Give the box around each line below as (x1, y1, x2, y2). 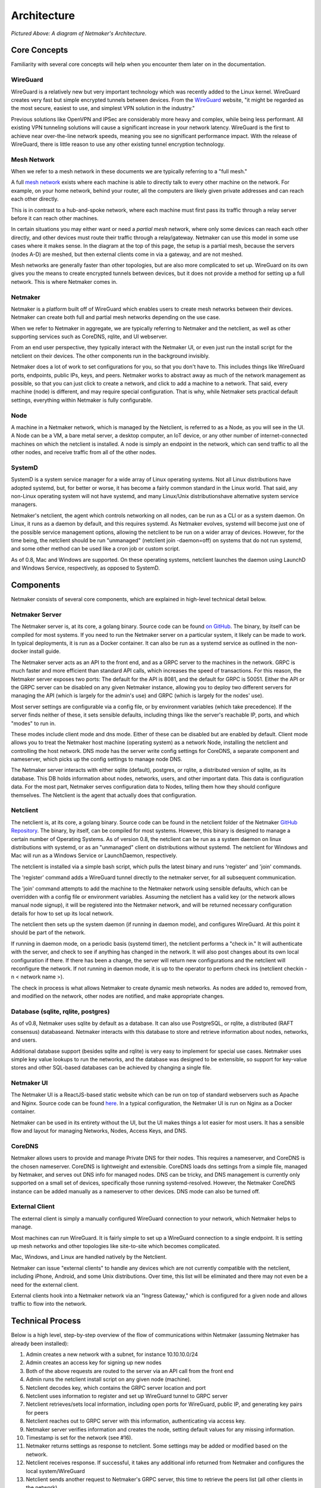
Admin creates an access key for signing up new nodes (26, 1359, 162, 1366)
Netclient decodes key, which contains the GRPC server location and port (26, 1384, 206, 1391)
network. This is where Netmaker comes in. (11, 278, 118, 285)
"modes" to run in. (11, 720, 56, 727)
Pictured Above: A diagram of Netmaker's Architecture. (11, 30, 147, 37)
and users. (11, 1036, 37, 1044)
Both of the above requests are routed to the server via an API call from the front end (26, 1367, 234, 1374)
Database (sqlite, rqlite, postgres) (11, 1007, 110, 1015)
